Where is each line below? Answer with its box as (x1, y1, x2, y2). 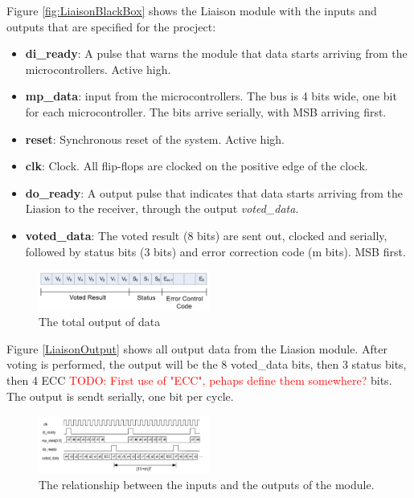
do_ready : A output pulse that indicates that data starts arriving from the (25, 184, 403, 201)
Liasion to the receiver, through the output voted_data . (25, 200, 299, 217)
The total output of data (39, 313, 161, 330)
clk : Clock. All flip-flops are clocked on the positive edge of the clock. (25, 157, 368, 174)
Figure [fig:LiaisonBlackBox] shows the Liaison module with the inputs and (6, 2, 377, 18)
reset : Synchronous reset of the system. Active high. (25, 130, 285, 147)
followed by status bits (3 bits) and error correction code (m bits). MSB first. (25, 243, 406, 259)
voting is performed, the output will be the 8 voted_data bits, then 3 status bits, (6, 356, 407, 373)
